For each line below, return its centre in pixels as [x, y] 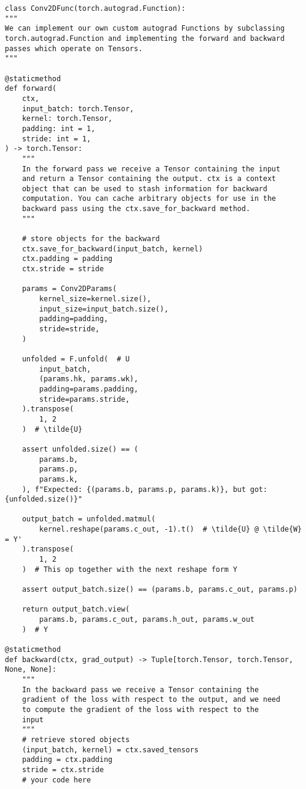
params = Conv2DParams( [69, 289]
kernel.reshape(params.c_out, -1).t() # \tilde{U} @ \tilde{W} [170, 530]
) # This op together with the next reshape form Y [130, 569]
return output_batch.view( [76, 609]
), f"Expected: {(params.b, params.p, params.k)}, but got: [145, 489]
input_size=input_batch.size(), [104, 309]
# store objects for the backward [91, 239]
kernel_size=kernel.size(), [95, 299]
